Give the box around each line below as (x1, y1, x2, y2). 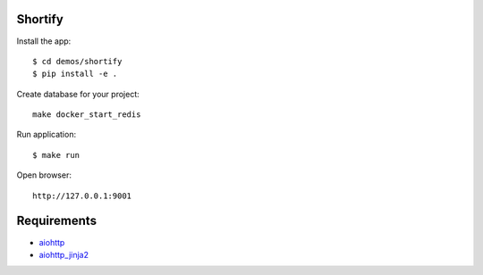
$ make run (32, 150, 80, 160)
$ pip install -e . (32, 69, 118, 79)
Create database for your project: (16, 88, 140, 99)
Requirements (16, 213, 97, 229)
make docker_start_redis (32, 110, 141, 120)
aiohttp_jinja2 (38, 249, 89, 260)
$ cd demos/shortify (32, 56, 123, 66)
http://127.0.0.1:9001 (32, 190, 132, 201)
